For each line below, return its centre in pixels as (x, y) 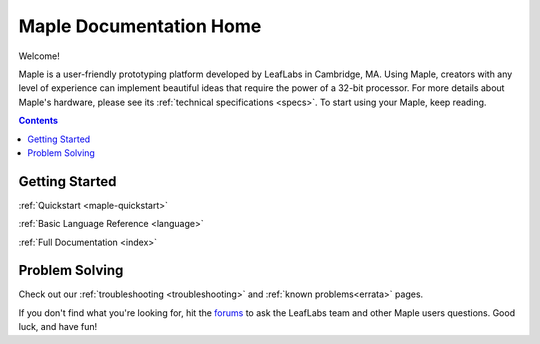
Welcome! (39, 56)
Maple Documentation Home (140, 26)
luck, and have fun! (58, 327)
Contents (38, 121)
